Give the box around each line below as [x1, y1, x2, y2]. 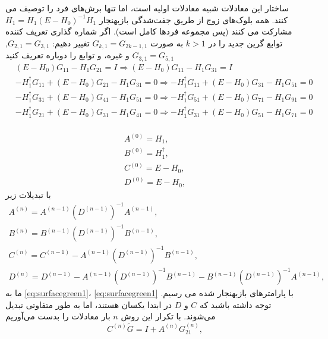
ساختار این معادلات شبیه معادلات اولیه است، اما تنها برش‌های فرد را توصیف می [5, 2, 289, 14]
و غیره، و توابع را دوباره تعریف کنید [5, 49, 130, 61]
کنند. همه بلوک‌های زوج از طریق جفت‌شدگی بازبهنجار [99, 13, 288, 26]
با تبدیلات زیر [5, 188, 51, 200]
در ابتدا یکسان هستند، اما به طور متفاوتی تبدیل [5, 298, 172, 310]
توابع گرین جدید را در [208, 36, 283, 49]
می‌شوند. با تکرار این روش [121, 310, 216, 322]
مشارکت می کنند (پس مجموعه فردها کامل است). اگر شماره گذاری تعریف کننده [5, 25, 292, 37]
